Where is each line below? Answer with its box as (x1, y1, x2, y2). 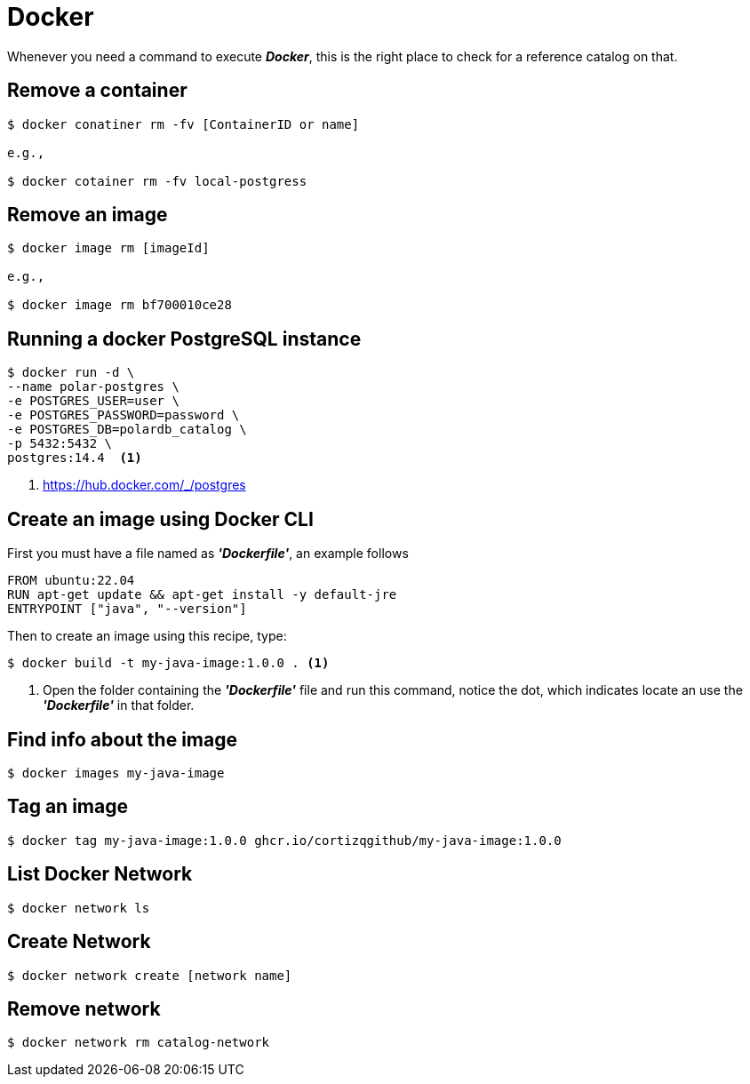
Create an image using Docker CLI (7, 507, 314, 530)
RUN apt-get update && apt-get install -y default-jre (7, 587, 397, 602)
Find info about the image (7, 728, 237, 751)
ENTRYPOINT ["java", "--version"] (7, 602, 247, 617)
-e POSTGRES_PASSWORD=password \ (7, 408, 240, 423)
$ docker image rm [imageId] (7, 241, 210, 256)
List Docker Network (7, 863, 193, 886)
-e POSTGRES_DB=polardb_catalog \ (7, 422, 247, 437)
